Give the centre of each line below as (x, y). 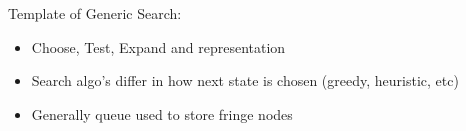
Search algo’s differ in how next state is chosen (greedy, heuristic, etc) (245, 80)
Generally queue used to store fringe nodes (162, 113)
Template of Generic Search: (95, 13)
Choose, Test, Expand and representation (158, 46)
